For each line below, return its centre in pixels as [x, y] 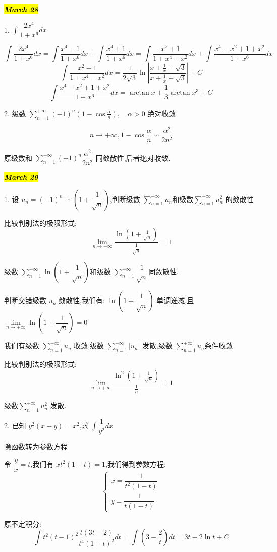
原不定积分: [23, 523]
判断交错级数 [25, 300]
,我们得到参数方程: [136, 463]
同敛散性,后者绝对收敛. [133, 157]
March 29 [21, 177]
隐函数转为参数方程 [36, 446]
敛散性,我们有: [82, 300]
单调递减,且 [175, 300]
